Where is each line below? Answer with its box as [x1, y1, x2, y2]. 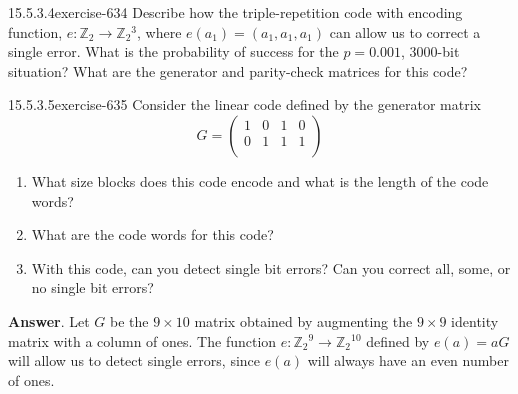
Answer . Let [8, 310, 90, 331]
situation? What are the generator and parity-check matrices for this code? [8, 60, 468, 81]
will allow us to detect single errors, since [8, 350, 260, 371]
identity [451, 310, 499, 331]
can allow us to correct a [329, 21, 481, 42]
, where [137, 21, 182, 42]
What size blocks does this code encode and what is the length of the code [31, 170, 489, 191]
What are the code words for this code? [31, 224, 274, 245]
